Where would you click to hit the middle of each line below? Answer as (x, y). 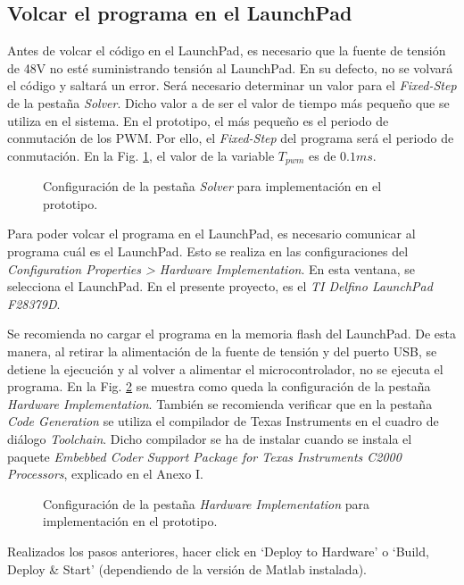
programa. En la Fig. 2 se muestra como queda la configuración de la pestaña (219, 386)
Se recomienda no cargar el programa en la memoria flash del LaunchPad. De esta (232, 334)
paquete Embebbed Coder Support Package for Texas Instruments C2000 (204, 456)
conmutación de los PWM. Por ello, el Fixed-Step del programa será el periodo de (231, 138)
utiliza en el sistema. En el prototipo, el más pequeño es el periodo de (198, 120)
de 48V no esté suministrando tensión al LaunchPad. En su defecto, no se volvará (230, 67)
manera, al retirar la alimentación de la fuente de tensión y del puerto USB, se (222, 351)
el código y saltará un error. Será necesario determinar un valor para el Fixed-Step (232, 85)
